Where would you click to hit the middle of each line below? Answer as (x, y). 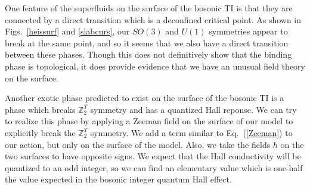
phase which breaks (40, 109)
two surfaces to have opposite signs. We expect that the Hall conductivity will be (153, 156)
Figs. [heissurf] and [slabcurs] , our (67, 31)
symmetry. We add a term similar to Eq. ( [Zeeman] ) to (191, 132)
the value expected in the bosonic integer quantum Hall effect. (118, 179)
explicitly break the (40, 132)
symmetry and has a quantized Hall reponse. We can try (193, 109)
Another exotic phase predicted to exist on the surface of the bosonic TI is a (145, 98)
